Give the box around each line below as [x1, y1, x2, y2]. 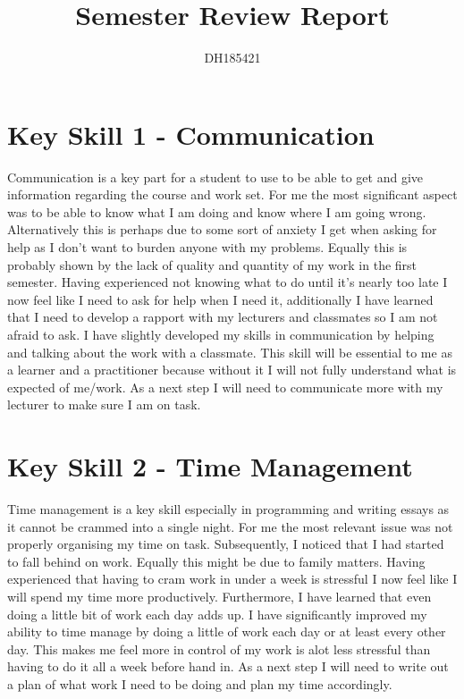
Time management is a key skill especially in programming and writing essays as [7, 500, 450, 518]
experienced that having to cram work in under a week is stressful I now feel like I [7, 569, 458, 588]
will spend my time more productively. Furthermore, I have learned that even [7, 587, 432, 606]
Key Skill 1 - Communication [7, 115, 375, 152]
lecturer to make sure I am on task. [7, 395, 201, 414]
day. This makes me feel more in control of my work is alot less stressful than [7, 639, 431, 658]
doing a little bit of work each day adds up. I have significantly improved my [7, 604, 427, 623]
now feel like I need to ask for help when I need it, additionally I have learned [7, 290, 434, 308]
